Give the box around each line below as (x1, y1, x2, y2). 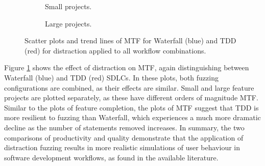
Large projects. (45, 18, 92, 29)
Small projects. (45, 1, 92, 11)
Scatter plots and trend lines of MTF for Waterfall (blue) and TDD (25, 35, 236, 46)
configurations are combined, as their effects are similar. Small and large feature (4, 82, 254, 93)
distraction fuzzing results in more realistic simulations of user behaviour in (4, 142, 240, 153)
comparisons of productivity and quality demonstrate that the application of (4, 132, 244, 143)
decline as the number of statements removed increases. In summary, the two (4, 122, 245, 132)
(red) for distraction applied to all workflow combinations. (25, 45, 206, 56)
